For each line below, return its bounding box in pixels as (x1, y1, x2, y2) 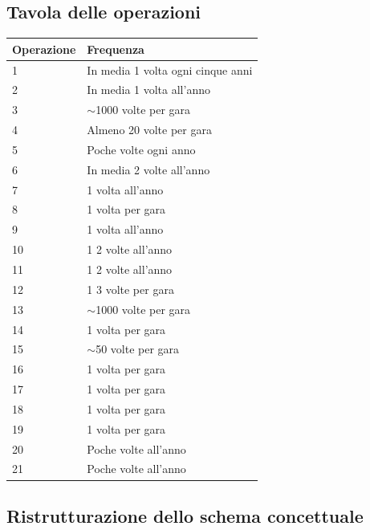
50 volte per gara (96, 340, 180, 357)
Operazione (12, 40, 76, 57)
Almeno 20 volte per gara (87, 121, 212, 138)
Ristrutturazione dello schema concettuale (6, 503, 364, 528)
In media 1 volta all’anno (87, 81, 210, 98)
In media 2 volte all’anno (87, 161, 210, 177)
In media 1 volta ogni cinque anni (87, 61, 253, 78)
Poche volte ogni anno (87, 141, 196, 157)
